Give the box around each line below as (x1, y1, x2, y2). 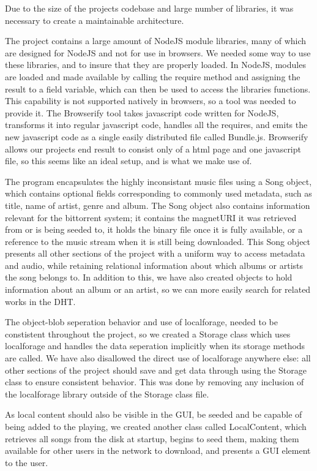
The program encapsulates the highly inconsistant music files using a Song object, (5, 175, 312, 187)
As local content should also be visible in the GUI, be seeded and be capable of (5, 408, 302, 421)
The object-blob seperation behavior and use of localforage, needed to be (5, 315, 278, 328)
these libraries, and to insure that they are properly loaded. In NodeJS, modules (5, 58, 306, 71)
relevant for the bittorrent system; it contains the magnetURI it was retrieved (5, 211, 297, 224)
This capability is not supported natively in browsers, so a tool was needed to (5, 94, 296, 107)
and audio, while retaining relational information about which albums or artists (5, 258, 304, 271)
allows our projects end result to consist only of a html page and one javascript (5, 142, 301, 155)
